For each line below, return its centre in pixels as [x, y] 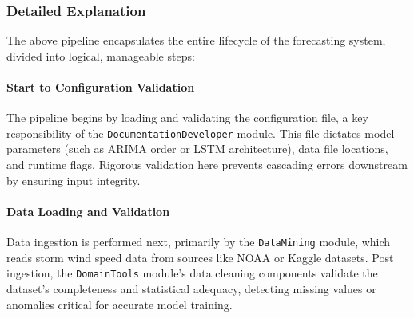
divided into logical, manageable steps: [101, 55]
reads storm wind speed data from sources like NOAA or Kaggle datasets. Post [200, 257]
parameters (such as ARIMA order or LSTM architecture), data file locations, [197, 149]
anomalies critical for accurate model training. [119, 304]
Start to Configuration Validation [101, 87]
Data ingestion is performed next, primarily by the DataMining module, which [199, 242]
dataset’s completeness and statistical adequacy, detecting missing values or [191, 288]
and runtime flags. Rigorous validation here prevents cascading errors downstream [207, 165]
